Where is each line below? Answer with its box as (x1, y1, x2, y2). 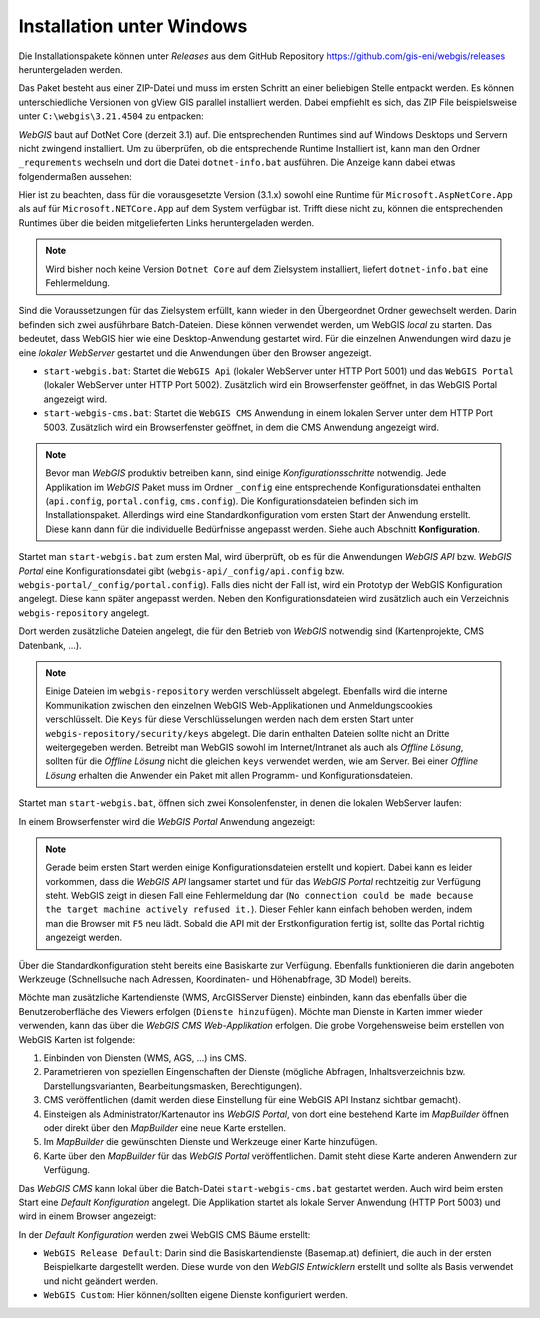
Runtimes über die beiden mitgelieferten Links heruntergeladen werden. (18, 216, 315, 229)
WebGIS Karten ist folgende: (18, 1033, 136, 1045)
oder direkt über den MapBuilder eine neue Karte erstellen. (43, 1121, 287, 1134)
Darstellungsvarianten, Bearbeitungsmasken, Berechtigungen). (43, 1080, 303, 1092)
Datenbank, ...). (18, 639, 82, 651)
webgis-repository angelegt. (18, 606, 150, 619)
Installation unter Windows (18, 15, 248, 37)
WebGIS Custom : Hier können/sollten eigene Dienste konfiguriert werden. (43, 1289, 349, 1301)
